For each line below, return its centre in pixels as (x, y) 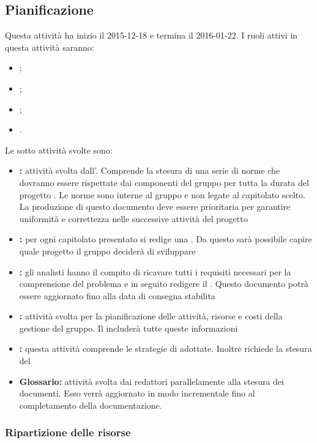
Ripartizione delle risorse (68, 432)
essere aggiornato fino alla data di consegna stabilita (117, 295)
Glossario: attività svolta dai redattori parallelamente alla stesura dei (151, 381)
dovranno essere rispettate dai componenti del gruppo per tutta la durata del (164, 182)
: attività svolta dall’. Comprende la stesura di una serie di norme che (150, 170)
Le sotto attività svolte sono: (59, 150)
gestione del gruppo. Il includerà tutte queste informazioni (129, 328)
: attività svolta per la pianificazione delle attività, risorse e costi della (151, 316)
